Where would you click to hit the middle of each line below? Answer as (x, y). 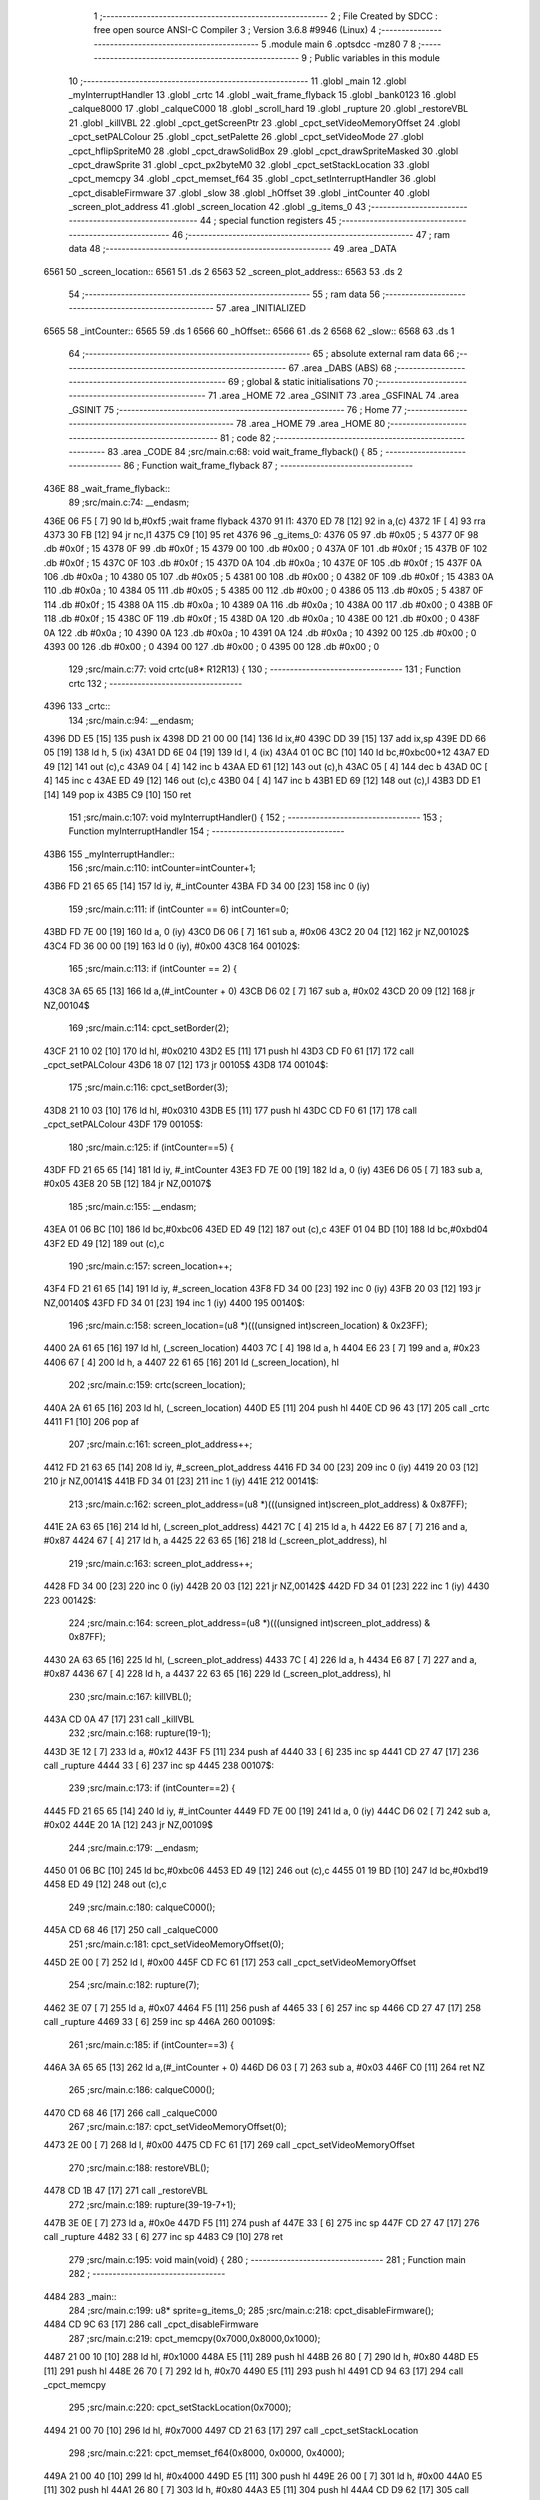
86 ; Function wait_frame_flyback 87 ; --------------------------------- (268, 466)
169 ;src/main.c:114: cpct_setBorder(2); (149, 1028)
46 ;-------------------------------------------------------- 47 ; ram (310, 234)
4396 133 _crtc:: (77, 706)
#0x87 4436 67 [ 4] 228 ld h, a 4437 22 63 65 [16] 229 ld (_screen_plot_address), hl (217, 1674)
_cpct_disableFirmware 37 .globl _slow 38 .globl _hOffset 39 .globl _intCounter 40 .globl (249, 192)
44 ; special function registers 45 (268, 221)
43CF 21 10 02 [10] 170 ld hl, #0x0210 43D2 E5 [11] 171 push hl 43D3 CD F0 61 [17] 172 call (229, 1051)
